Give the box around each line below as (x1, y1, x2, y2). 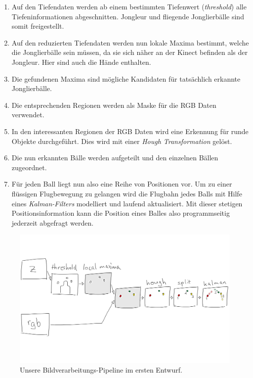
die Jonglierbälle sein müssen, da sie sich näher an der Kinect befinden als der (11, 47, 248, 57)
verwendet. (11, 109, 44, 120)
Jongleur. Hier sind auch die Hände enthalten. (11, 56, 151, 67)
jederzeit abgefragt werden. (11, 217, 94, 228)
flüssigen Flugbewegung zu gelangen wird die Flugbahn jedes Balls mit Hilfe (11, 188, 242, 198)
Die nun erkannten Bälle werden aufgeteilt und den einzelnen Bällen (11, 152, 218, 163)
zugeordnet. (11, 162, 47, 172)
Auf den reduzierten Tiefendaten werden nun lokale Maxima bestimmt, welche (11, 37, 249, 47)
